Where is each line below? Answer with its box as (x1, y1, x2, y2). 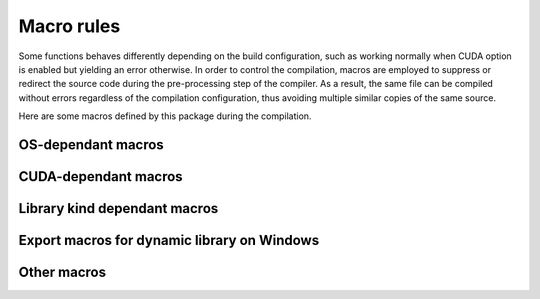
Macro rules (18, 15, 121, 37)
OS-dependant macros (18, 136, 164, 153)
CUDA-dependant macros (18, 168, 184, 185)
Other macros (18, 263, 107, 280)
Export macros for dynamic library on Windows (18, 231, 320, 249)
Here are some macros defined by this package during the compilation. (18, 110, 312, 122)
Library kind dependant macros (18, 200, 219, 217)
